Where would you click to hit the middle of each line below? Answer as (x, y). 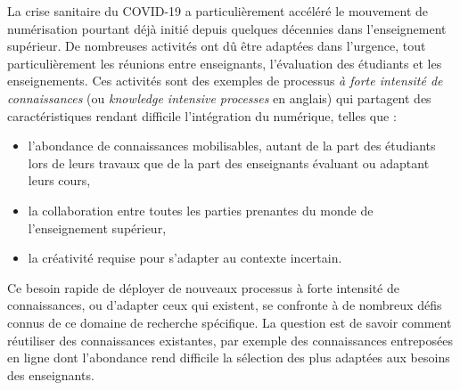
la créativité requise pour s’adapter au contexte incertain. (185, 258)
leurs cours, (59, 180)
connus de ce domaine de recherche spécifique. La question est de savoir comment (230, 322)
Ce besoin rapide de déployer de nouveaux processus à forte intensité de (203, 287)
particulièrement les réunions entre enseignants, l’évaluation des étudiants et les (225, 63)
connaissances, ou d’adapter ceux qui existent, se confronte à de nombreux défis (225, 305)
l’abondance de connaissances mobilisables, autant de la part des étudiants (232, 146)
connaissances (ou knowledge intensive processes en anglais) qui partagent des (219, 97)
